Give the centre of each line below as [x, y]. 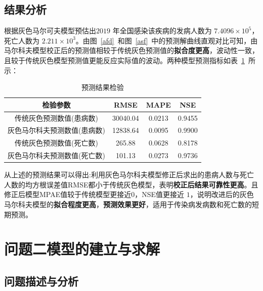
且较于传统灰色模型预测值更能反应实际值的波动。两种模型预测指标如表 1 [124, 60]
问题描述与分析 [41, 281]
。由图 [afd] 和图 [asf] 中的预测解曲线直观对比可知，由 [167, 40]
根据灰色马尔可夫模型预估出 [50, 31]
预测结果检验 [102, 87]
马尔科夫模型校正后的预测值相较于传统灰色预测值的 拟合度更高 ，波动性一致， [131, 50]
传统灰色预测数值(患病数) [56, 117]
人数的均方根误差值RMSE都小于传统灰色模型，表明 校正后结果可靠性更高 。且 [131, 184]
